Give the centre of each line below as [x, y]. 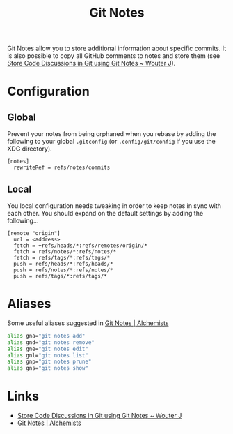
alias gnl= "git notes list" [48, 355]
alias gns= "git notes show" [48, 368]
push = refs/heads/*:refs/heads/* [63, 264]
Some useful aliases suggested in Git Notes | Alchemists [88, 323]
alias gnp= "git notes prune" [49, 362]
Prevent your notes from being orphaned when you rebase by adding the [112, 134]
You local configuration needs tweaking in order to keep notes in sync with [114, 206]
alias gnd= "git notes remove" [51, 342]
